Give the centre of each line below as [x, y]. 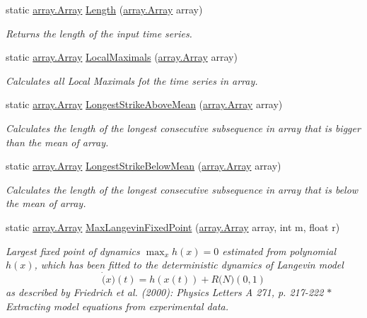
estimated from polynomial [279, 251]
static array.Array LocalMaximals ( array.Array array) [122, 57]
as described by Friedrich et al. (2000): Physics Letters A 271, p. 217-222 [165, 291]
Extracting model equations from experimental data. [117, 306]
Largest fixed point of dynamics [73, 251]
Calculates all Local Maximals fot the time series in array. [132, 80]
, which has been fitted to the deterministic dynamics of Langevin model [189, 265]
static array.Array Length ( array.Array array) [104, 9]
